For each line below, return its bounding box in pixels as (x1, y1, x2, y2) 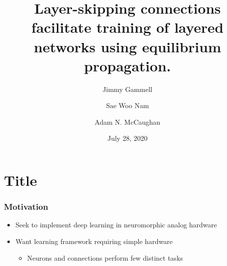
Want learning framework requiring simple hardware (15, 236, 173, 246)
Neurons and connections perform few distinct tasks (27, 252, 183, 263)
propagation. (84, 55, 171, 75)
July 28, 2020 (107, 133, 148, 143)
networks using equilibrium (34, 36, 221, 56)
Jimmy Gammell (102, 84, 152, 94)
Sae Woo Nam (106, 100, 149, 111)
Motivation (4, 200, 49, 213)
